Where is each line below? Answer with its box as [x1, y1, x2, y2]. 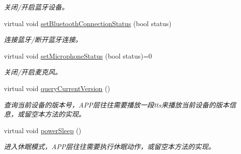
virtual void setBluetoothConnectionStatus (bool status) [4, 18, 172, 28]
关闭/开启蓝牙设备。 [4, 2, 69, 12]
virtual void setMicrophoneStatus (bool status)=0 [4, 50, 152, 61]
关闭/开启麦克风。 [4, 67, 62, 77]
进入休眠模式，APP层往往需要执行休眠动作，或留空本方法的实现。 [4, 141, 215, 152]
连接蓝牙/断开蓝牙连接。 [4, 34, 82, 45]
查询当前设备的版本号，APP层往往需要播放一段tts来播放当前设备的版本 [4, 99, 229, 109]
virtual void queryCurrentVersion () [4, 83, 110, 93]
